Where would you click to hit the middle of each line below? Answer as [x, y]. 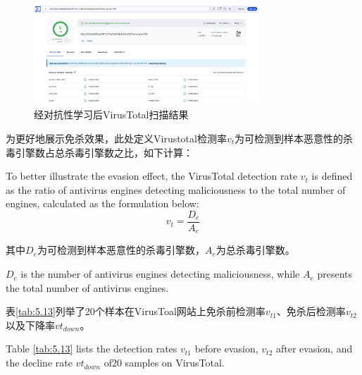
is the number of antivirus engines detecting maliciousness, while [160, 274]
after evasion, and [314, 349]
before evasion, [226, 349]
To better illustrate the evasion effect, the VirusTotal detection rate [152, 176]
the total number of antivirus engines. [87, 287]
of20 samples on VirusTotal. [164, 363]
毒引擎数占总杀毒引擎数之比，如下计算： [99, 152]
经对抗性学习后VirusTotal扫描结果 [111, 115]
